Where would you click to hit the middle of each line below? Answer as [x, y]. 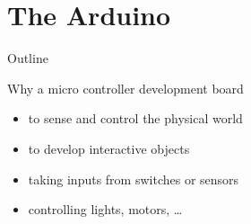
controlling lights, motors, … [105, 209]
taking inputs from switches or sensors [134, 179]
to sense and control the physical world [135, 118]
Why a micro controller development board [125, 88]
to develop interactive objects [109, 148]
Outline [28, 58]
